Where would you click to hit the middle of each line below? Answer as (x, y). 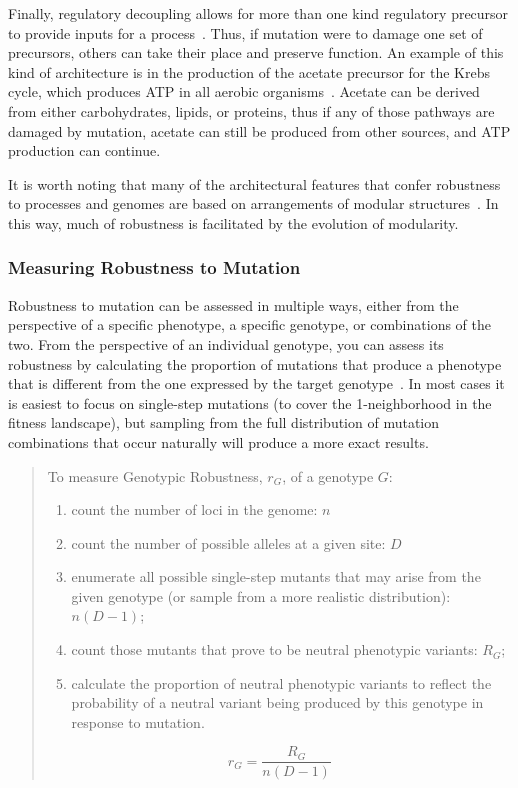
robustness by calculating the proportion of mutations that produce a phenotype (255, 363)
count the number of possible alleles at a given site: (228, 542)
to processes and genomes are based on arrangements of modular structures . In (253, 203)
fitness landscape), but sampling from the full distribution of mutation (224, 422)
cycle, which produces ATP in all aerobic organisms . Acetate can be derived (244, 91)
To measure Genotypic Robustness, (155, 475)
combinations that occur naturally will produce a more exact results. (218, 441)
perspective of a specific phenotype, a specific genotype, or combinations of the (249, 324)
